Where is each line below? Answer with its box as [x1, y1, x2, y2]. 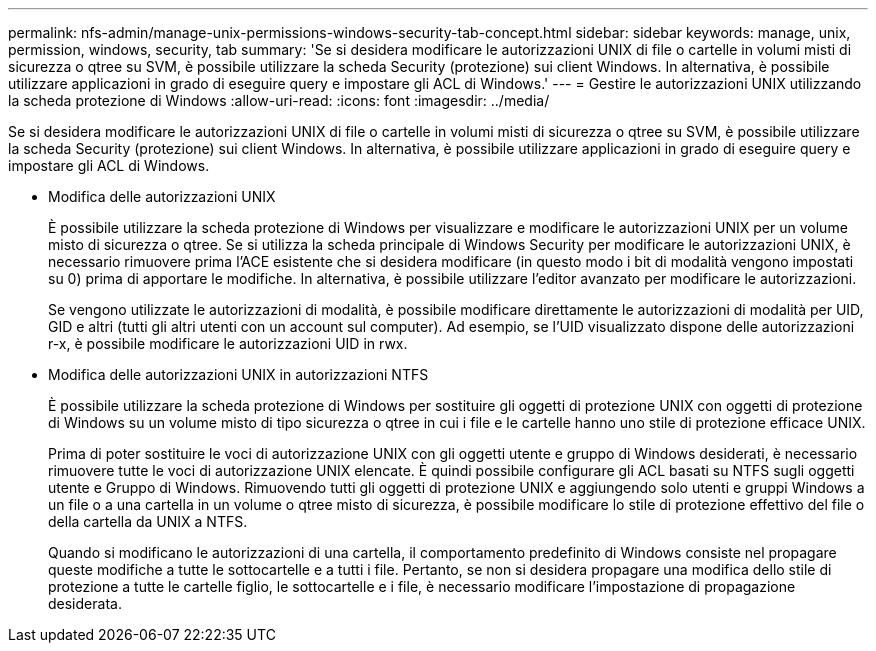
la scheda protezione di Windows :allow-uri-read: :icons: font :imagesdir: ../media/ [8, 92, 550, 109]
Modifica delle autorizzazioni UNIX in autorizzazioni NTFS [48, 366, 429, 383]
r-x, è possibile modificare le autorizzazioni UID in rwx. [48, 335, 408, 352]
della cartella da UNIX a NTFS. [48, 513, 248, 530]
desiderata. [48, 595, 122, 612]
